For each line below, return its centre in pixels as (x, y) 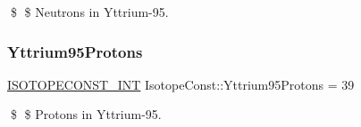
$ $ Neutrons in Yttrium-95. (89, 12)
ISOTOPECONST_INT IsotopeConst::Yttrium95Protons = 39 (181, 84)
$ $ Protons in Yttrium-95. (86, 114)
